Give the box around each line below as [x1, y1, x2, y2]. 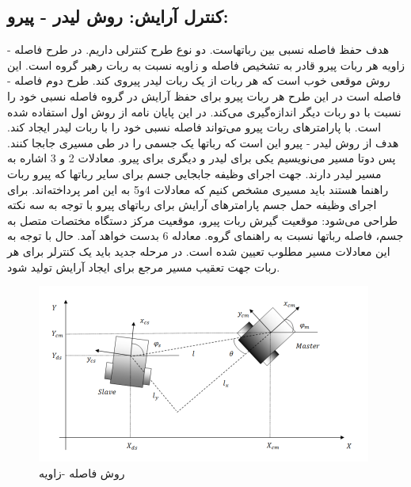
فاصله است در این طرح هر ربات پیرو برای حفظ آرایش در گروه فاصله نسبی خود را [7, 87, 401, 104]
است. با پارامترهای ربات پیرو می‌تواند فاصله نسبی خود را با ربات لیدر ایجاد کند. [7, 119, 382, 135]
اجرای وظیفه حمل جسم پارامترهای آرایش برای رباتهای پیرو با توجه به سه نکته [7, 196, 377, 213]
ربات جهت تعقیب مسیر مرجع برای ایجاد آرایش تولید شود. [7, 258, 280, 275]
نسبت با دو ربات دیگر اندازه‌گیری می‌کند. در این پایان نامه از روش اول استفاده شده [7, 103, 401, 120]
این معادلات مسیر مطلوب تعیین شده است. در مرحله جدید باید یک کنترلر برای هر [7, 242, 390, 259]
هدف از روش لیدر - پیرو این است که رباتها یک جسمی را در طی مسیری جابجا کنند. [7, 134, 399, 150]
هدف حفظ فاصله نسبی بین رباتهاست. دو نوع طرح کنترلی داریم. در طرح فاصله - [7, 41, 390, 58]
